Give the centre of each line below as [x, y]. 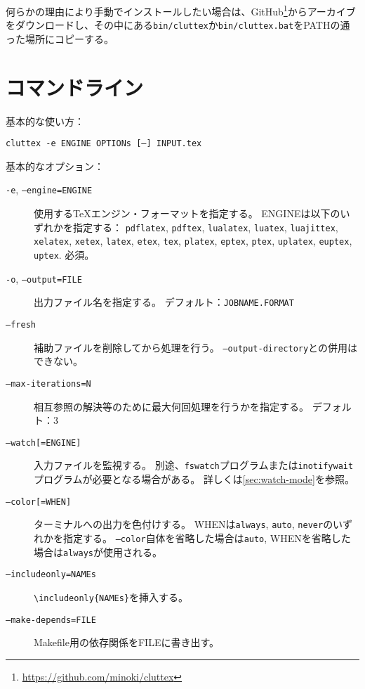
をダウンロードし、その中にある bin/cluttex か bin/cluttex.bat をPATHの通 [178, 25]
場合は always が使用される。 [98, 552]
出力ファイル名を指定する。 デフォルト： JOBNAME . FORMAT [164, 302]
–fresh [21, 325]
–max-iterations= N [48, 384]
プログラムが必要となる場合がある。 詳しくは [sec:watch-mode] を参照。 [194, 479]
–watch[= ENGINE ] [44, 443]
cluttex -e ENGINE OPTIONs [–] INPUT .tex [104, 144]
